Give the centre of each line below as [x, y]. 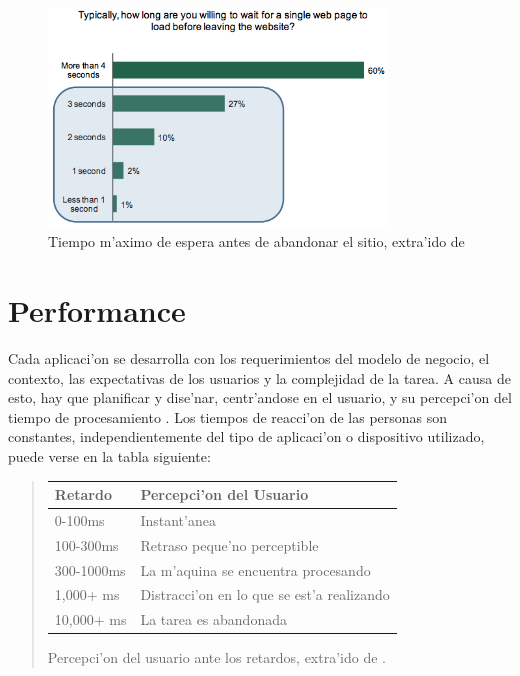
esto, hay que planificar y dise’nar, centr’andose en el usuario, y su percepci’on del [260, 397]
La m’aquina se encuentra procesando [255, 569]
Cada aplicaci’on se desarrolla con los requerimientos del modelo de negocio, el [249, 358]
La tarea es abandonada [213, 619]
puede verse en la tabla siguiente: [109, 456]
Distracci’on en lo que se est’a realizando [265, 594]
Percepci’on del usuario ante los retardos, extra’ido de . [216, 657]
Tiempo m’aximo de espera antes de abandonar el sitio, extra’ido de [256, 241]
